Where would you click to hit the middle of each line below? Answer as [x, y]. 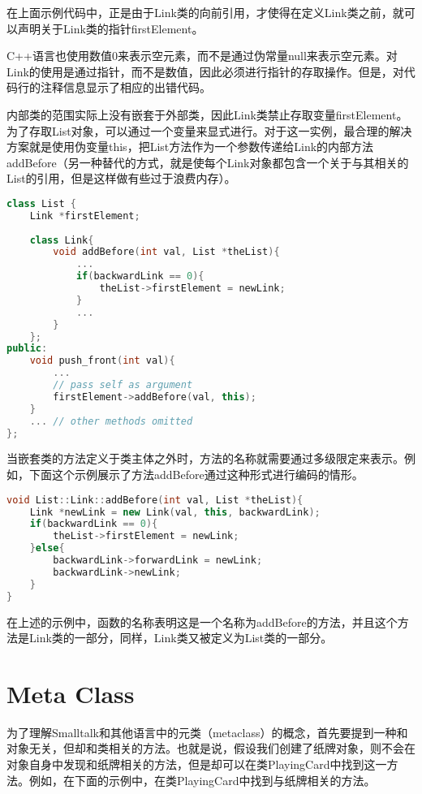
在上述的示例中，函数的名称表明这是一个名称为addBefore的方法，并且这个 [202, 621]
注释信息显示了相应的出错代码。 [125, 87]
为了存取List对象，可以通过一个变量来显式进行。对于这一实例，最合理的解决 [209, 130]
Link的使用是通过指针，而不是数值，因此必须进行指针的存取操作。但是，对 [205, 71]
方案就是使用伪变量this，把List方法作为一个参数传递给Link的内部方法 [190, 147]
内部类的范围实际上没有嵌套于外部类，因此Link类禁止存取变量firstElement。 [207, 114]
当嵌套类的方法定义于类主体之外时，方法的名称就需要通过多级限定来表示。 [205, 458]
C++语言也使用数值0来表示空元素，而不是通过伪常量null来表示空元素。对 [202, 56]
